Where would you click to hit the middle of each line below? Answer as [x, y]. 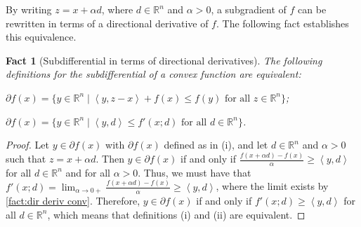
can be [312, 9]
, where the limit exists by [272, 186]
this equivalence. [41, 37]
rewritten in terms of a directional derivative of [107, 23]
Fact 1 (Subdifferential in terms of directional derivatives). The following [164, 60]
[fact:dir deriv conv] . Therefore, [73, 201]
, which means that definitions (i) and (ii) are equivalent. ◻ [176, 214]
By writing [29, 9]
